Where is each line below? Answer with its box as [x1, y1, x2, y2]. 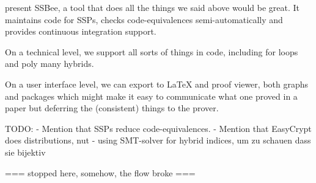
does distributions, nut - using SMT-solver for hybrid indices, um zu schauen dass [5, 134, 311, 147]
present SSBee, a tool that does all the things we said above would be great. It [5, 1, 299, 13]
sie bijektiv [5, 145, 46, 158]
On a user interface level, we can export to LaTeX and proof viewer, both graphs [5, 77, 309, 90]
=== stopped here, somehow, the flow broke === [5, 166, 196, 179]
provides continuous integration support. [5, 25, 156, 38]
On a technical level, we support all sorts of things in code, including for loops [5, 45, 298, 58]
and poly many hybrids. [5, 57, 94, 70]
